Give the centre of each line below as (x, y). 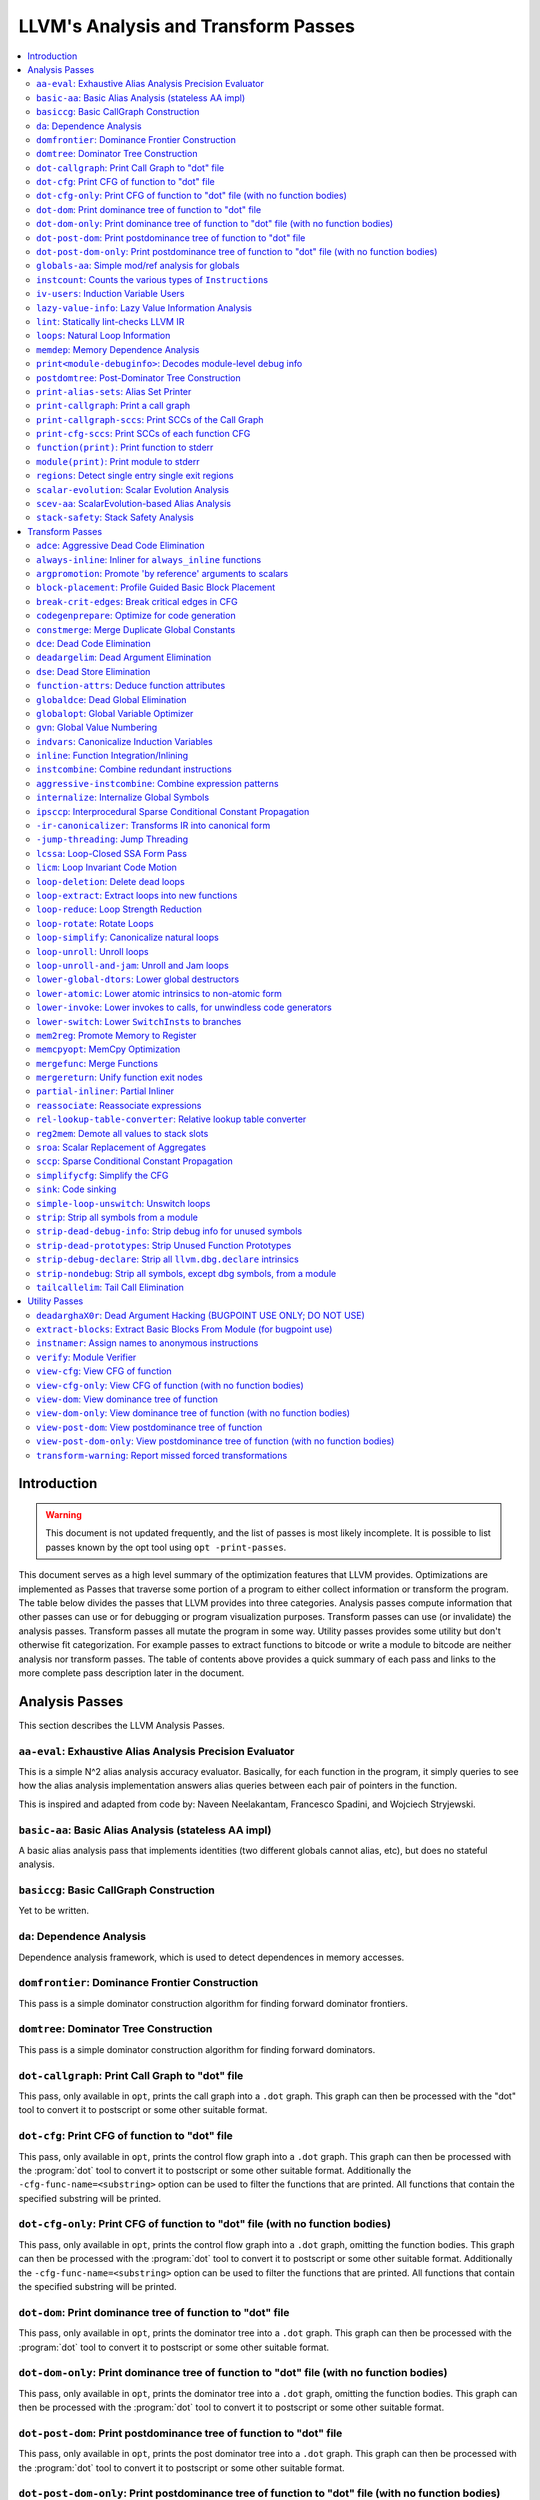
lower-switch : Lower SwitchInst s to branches (139, 1021)
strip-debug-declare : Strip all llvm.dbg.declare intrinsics (167, 1259)
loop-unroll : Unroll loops (92, 951)
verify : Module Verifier (86, 1357)
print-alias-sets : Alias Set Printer (114, 391)
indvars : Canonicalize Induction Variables (125, 741)
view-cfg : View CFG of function (104, 1371)
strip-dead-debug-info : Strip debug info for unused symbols (169, 1231)
